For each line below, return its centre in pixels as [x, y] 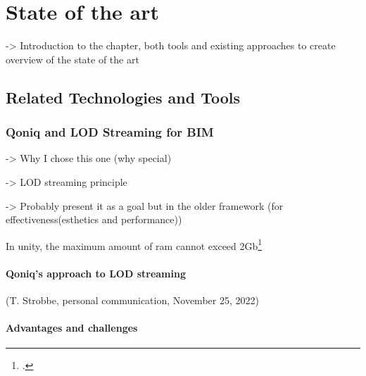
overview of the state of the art [72, 59]
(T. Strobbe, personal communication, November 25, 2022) [132, 300]
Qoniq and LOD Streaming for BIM [110, 132]
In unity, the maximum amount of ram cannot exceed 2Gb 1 [134, 244]
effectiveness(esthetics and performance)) [94, 219]
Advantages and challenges [72, 327]
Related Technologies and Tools [123, 97]
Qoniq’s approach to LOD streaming [96, 273]
